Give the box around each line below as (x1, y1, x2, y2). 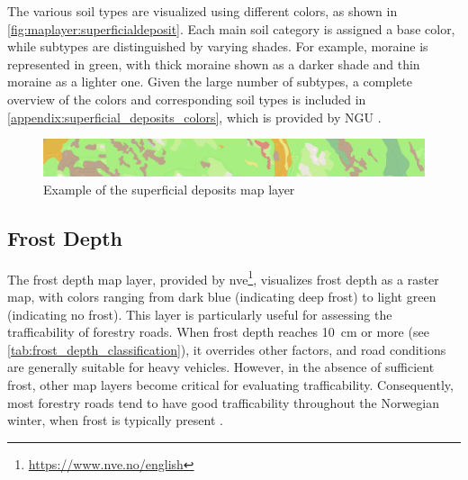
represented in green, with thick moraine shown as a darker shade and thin (7, 54, 420, 73)
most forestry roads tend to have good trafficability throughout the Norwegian (7, 393, 439, 412)
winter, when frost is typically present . (7, 411, 223, 430)
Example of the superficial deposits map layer (43, 179, 295, 198)
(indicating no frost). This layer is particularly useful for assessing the (7, 304, 392, 323)
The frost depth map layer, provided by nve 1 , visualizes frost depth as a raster (7, 267, 439, 288)
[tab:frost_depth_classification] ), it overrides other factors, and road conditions (7, 340, 446, 358)
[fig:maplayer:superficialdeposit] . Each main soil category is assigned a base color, (7, 19, 455, 38)
